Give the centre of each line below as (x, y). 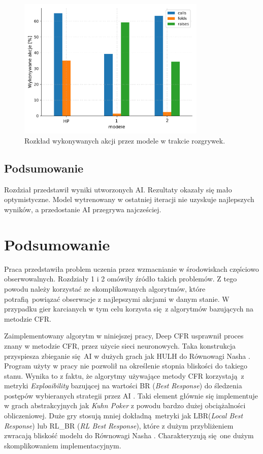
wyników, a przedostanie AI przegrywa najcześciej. (83, 209)
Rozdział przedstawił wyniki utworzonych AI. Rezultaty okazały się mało (118, 189)
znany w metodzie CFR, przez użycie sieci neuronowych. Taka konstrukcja (120, 345)
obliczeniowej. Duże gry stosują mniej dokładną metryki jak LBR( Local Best (124, 416)
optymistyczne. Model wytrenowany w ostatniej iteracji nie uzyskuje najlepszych (129, 199)
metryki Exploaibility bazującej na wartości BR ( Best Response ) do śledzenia (123, 386)
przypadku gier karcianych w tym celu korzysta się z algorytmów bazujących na (129, 309)
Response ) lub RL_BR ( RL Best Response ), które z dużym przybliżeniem (119, 425)
